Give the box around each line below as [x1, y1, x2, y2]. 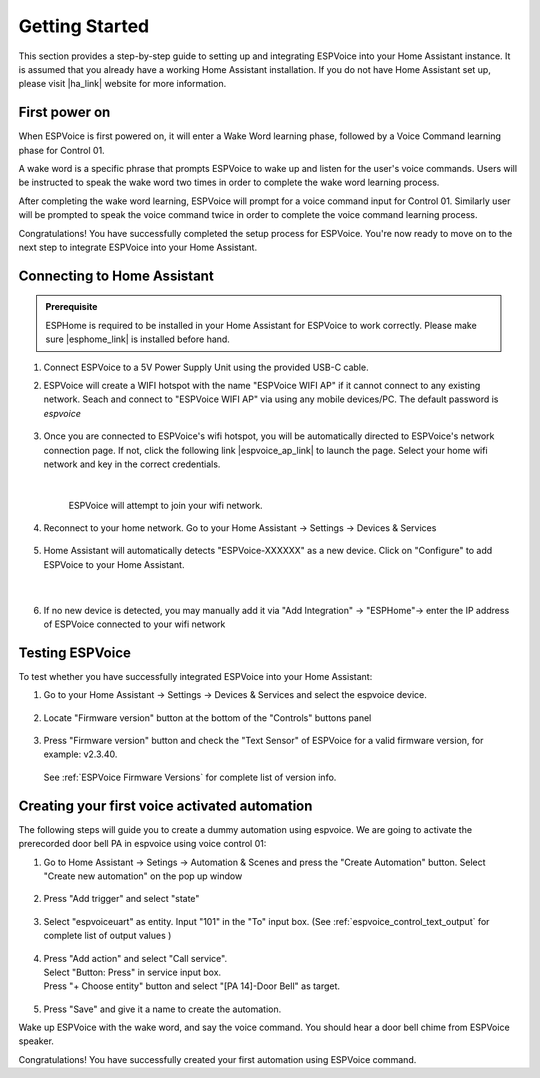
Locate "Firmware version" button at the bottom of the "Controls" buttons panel [43, 711, 372, 724]
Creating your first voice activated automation [18, 797, 313, 814]
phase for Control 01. [18, 144, 105, 156]
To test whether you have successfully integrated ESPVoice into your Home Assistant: [18, 670, 373, 682]
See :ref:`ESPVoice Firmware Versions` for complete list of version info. [43, 771, 337, 783]
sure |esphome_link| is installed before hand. [45, 333, 230, 345]
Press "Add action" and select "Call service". [43, 952, 228, 964]
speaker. [18, 1035, 55, 1047]
